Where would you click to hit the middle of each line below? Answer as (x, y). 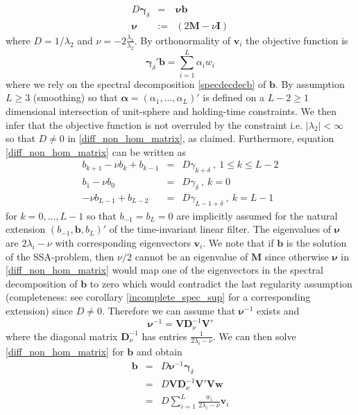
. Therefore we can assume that (169, 310)
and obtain (159, 352)
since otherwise (297, 256)
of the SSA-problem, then (60, 256)
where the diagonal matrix (62, 336)
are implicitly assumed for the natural (257, 215)
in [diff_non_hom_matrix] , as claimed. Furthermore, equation (201, 138)
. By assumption (310, 83)
